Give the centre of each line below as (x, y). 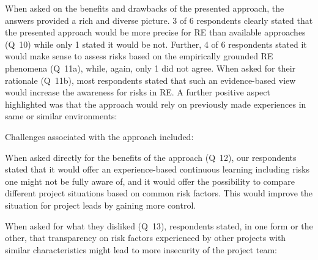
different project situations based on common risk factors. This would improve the (159, 193)
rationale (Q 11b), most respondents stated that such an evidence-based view (150, 80)
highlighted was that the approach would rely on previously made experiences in (156, 104)
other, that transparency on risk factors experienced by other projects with (146, 238)
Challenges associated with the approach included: (99, 136)
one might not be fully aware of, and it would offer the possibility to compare (150, 181)
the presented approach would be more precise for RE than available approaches (155, 32)
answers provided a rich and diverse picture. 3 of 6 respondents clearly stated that (159, 20)
